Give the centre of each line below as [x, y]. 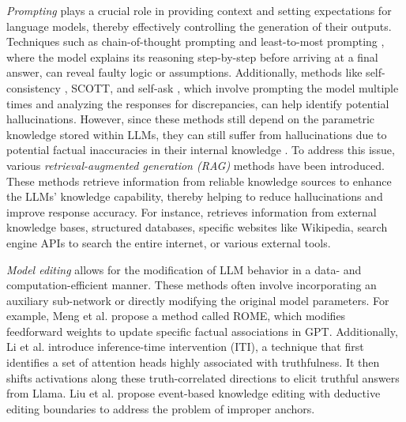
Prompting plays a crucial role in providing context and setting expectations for [199, 10]
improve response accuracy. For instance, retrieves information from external [192, 211]
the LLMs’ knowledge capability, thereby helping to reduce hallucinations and [195, 196]
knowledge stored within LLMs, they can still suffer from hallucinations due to [197, 134]
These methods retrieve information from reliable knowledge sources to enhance [199, 181]
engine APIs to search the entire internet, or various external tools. [169, 242]
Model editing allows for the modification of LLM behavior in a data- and [184, 269]
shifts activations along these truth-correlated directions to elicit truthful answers [203, 377]
